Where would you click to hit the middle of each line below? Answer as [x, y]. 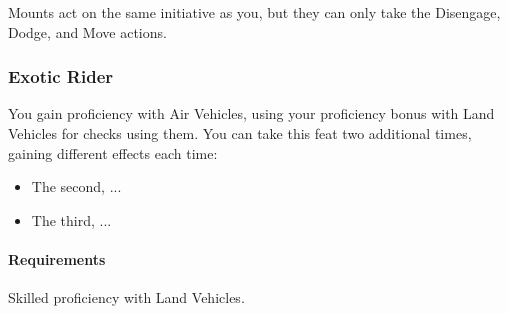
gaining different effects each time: [113, 152]
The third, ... [71, 219]
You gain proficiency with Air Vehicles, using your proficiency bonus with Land [251, 113]
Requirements [57, 258]
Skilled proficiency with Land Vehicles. [126, 297]
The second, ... [76, 186]
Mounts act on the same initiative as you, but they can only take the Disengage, [254, 12]
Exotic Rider [61, 76]
